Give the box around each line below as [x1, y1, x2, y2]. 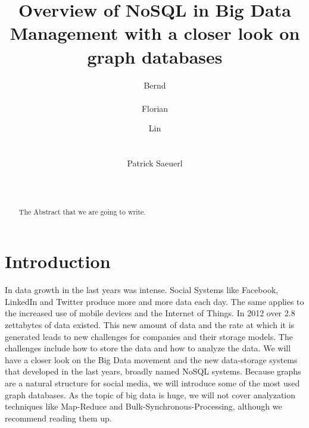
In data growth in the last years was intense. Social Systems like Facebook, [5, 284, 279, 296]
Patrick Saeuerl [127, 157, 183, 169]
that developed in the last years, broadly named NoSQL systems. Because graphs [5, 365, 301, 377]
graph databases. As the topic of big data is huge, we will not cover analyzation [5, 388, 296, 401]
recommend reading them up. [5, 411, 112, 424]
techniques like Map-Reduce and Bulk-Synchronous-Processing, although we [5, 400, 282, 413]
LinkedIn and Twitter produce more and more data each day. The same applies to [5, 295, 304, 307]
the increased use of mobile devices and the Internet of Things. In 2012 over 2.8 [5, 307, 295, 319]
